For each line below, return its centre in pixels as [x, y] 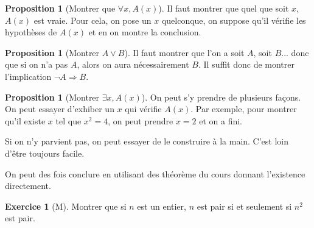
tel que [68, 120]
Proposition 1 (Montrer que [60, 8]
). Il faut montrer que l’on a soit [184, 52]
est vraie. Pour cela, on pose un [92, 20]
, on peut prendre [141, 120]
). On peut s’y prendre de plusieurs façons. [221, 97]
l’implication [28, 76]
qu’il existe [25, 120]
